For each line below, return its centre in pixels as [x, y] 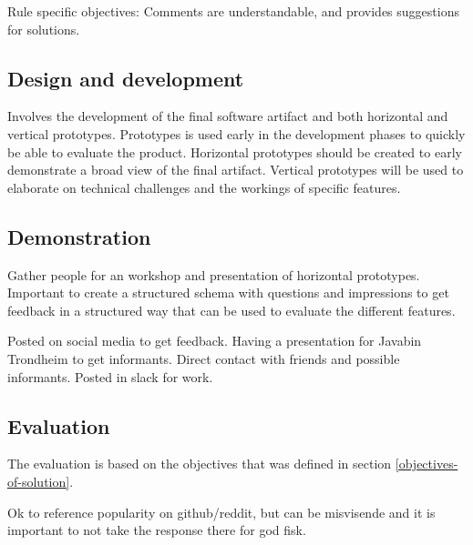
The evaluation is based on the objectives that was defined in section [200, 464]
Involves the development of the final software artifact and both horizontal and [228, 116]
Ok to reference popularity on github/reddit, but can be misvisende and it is [221, 512]
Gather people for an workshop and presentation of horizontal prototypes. [214, 274]
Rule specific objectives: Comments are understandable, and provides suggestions [233, 11]
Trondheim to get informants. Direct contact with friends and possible [204, 358]
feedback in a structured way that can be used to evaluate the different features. [231, 310]
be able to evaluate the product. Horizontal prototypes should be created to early [235, 151]
